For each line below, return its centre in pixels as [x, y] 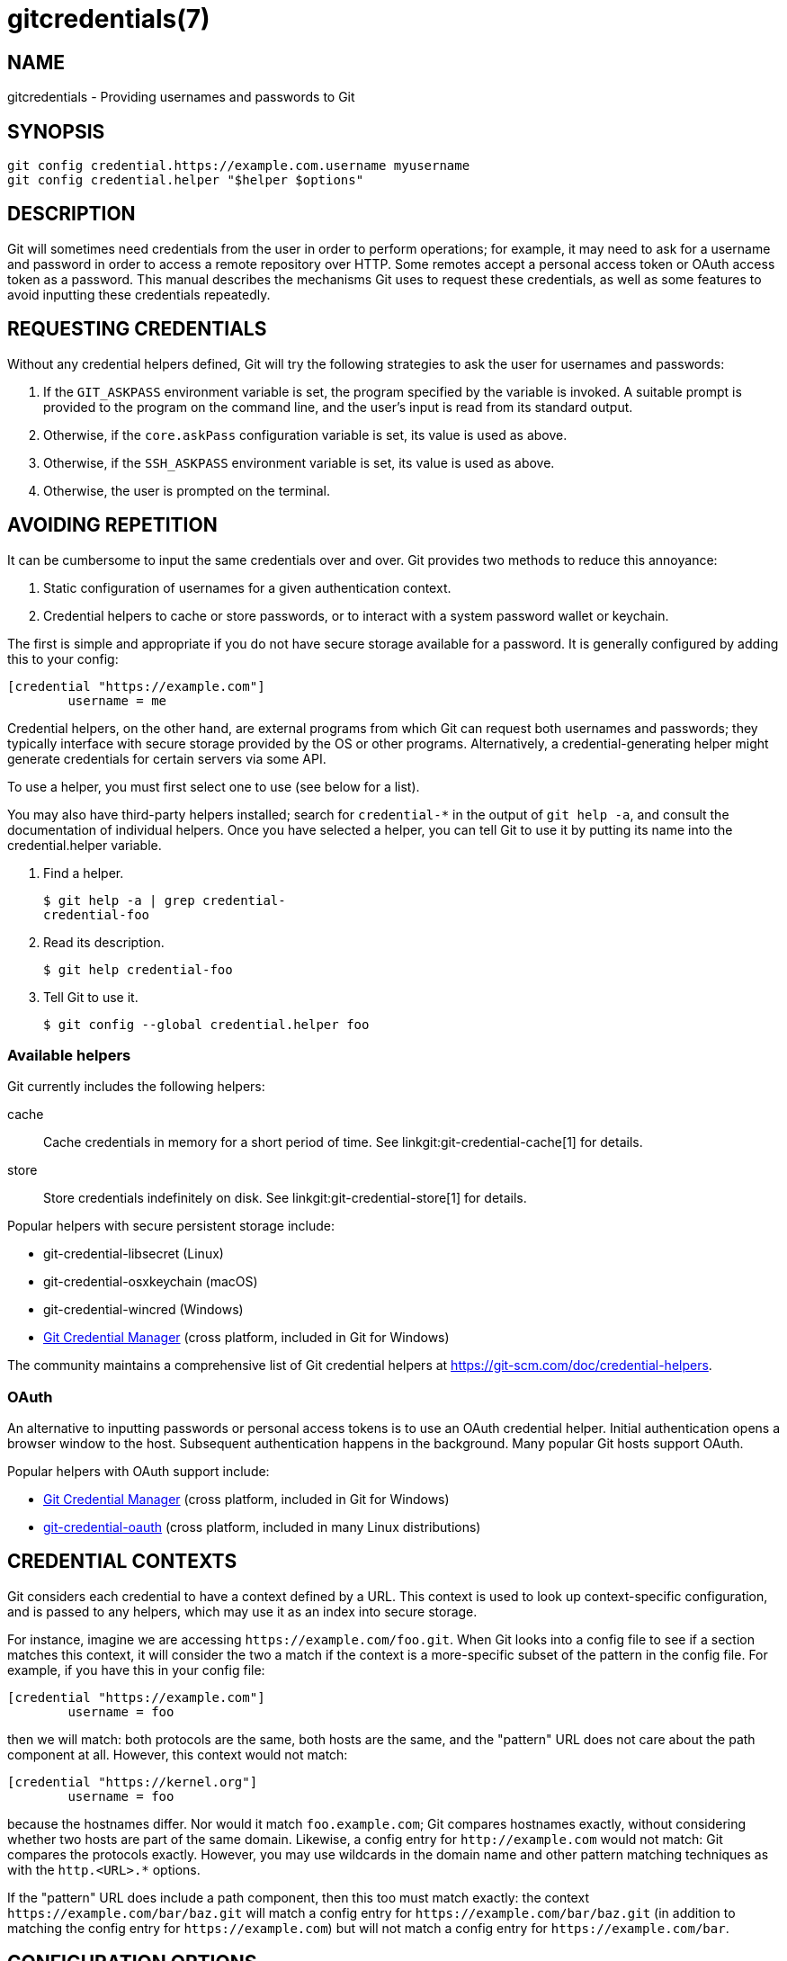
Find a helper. [84, 873]
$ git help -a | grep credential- [165, 900]
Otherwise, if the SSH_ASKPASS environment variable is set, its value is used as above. [299, 462]
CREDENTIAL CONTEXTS [122, 1562]
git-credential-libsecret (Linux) [134, 1254]
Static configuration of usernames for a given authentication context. [247, 587]
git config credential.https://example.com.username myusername [239, 166]
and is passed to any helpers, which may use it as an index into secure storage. [242, 1611]
